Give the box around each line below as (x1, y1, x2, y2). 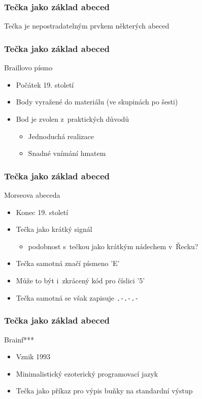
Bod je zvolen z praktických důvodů (16, 114, 129, 124)
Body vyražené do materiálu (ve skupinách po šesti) (16, 96, 178, 107)
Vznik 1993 (16, 351, 51, 362)
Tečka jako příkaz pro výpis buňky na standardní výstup (16, 385, 193, 396)
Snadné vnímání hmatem (28, 148, 106, 158)
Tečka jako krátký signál (16, 224, 92, 234)
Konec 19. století (16, 206, 69, 217)
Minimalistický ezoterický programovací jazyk (16, 368, 158, 379)
